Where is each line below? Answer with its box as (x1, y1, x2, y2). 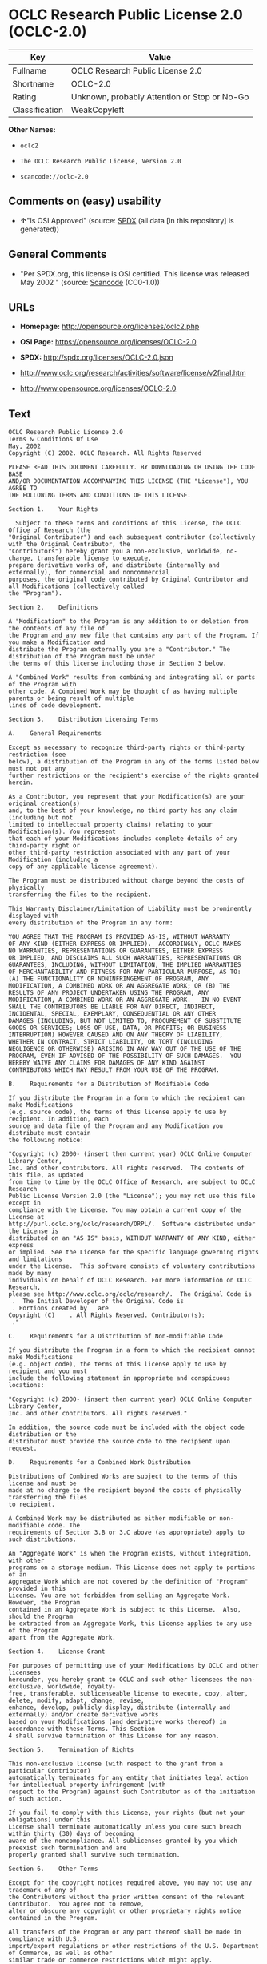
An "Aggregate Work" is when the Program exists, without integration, (8, 1550, 252, 1558)
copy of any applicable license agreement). (8, 863, 159, 871)
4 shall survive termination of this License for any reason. (8, 1732, 220, 1740)
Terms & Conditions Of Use (8, 435, 98, 444)
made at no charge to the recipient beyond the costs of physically (8, 1487, 241, 1495)
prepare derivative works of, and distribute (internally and (8, 561, 220, 569)
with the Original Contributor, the (8, 541, 130, 549)
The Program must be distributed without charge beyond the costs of (8, 877, 245, 885)
